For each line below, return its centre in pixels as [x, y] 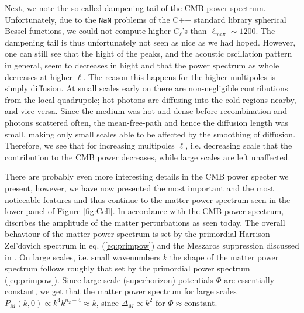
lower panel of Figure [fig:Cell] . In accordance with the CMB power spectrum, [144, 211]
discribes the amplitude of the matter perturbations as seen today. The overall [145, 222]
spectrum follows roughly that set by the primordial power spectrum [127, 268]
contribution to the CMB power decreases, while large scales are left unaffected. [148, 156]
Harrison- [256, 234]
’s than [194, 31]
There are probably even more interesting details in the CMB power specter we [147, 176]
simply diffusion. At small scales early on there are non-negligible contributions [146, 88]
